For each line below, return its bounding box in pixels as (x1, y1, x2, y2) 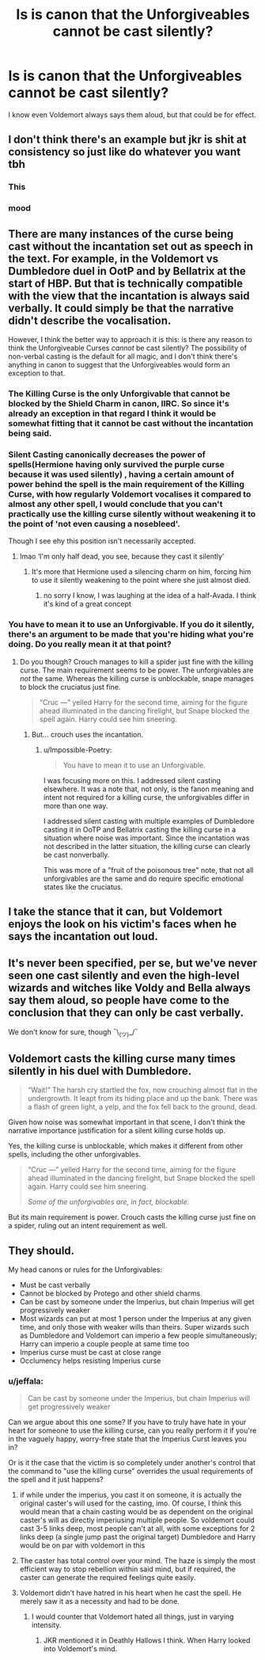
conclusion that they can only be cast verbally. (8, 1006, 244, 1019)
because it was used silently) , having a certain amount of (8, 469, 235, 480)
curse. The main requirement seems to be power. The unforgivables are (19, 665, 254, 675)
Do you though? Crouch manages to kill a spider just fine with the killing (19, 657, 254, 666)
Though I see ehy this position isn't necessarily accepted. (8, 536, 196, 546)
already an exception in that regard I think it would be (8, 408, 217, 419)
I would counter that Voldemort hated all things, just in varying (31, 1612, 234, 1621)
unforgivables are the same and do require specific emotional (43, 874, 244, 883)
